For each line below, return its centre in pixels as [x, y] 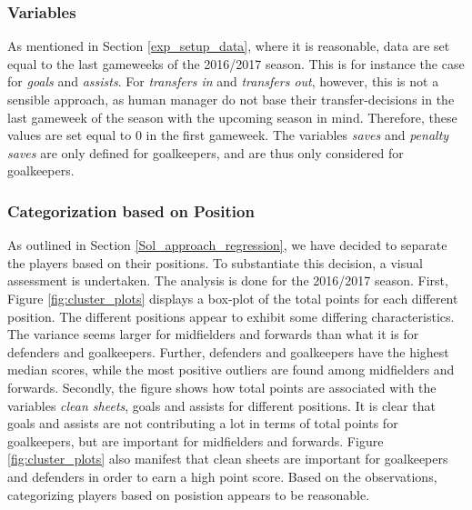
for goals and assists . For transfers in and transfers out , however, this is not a [223, 81]
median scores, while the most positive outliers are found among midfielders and [231, 370]
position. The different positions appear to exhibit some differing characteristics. [231, 316]
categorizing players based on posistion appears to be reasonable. [189, 494]
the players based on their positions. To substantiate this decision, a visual [215, 262]
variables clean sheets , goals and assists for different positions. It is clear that [222, 405]
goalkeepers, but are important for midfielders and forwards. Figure [196, 440]
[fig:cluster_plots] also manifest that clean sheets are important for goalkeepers [228, 459]
